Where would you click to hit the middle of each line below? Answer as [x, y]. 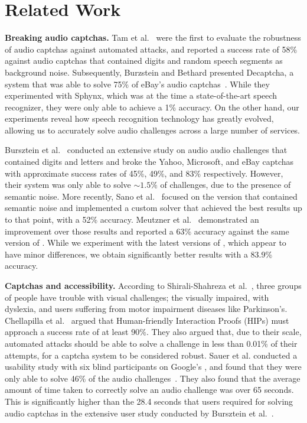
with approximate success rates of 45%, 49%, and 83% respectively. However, [144, 173]
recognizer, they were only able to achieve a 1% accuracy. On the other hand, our [152, 107]
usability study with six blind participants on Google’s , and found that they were [153, 367]
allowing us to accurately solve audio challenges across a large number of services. [153, 130]
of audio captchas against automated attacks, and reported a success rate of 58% [151, 49]
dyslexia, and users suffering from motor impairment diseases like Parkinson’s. [146, 309]
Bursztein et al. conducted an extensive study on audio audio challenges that [146, 150]
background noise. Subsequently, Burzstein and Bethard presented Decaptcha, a [149, 72]
